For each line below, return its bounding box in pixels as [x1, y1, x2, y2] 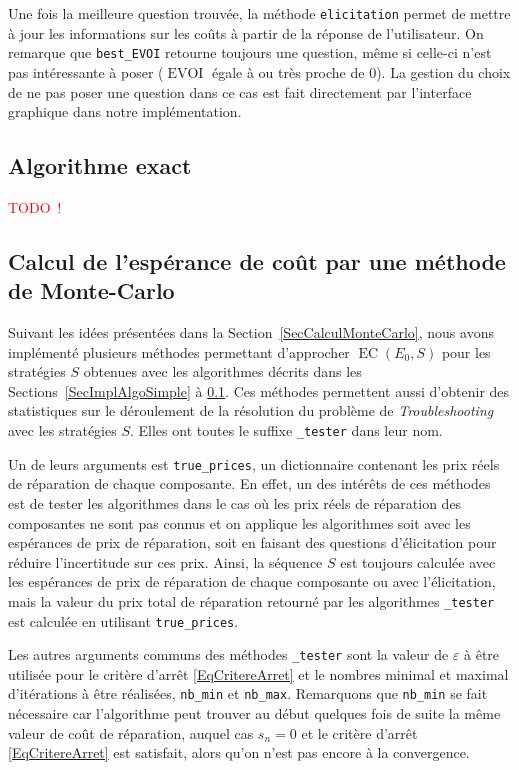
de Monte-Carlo [8, 275, 175, 306]
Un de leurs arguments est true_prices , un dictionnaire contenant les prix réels [8, 453, 500, 474]
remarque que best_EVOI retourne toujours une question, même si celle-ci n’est [8, 42, 492, 63]
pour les [441, 341, 491, 362]
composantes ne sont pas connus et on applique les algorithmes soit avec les [8, 512, 471, 533]
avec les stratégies [8, 420, 117, 441]
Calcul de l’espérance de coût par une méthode [8, 245, 506, 276]
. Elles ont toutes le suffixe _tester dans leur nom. [129, 420, 443, 441]
